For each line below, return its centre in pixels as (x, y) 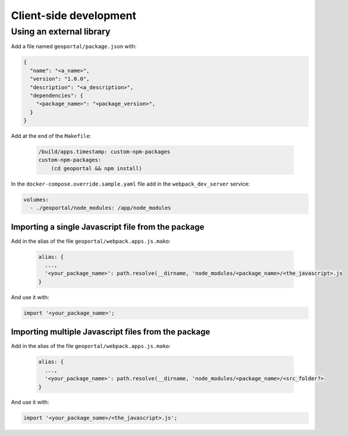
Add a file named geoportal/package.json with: (74, 46)
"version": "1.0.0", (60, 79)
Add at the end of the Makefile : (51, 136)
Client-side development (74, 15)
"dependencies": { (57, 95)
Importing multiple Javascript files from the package (111, 332)
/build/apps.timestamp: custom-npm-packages (104, 152)
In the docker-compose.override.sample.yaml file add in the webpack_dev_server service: (130, 184)
